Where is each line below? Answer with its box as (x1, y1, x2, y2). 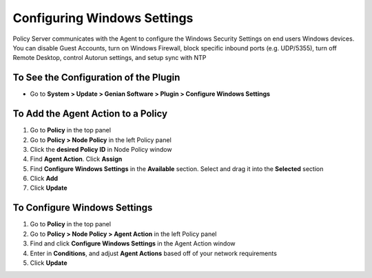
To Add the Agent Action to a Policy (12, 108, 168, 120)
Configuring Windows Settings (12, 10, 194, 26)
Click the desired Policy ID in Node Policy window (30, 145, 172, 153)
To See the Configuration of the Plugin (12, 72, 180, 83)
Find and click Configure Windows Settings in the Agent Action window (30, 239, 236, 248)
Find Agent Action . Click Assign (30, 155, 123, 163)
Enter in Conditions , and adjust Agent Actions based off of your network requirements (30, 249, 277, 257)
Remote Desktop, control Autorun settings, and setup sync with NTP (12, 54, 207, 62)
